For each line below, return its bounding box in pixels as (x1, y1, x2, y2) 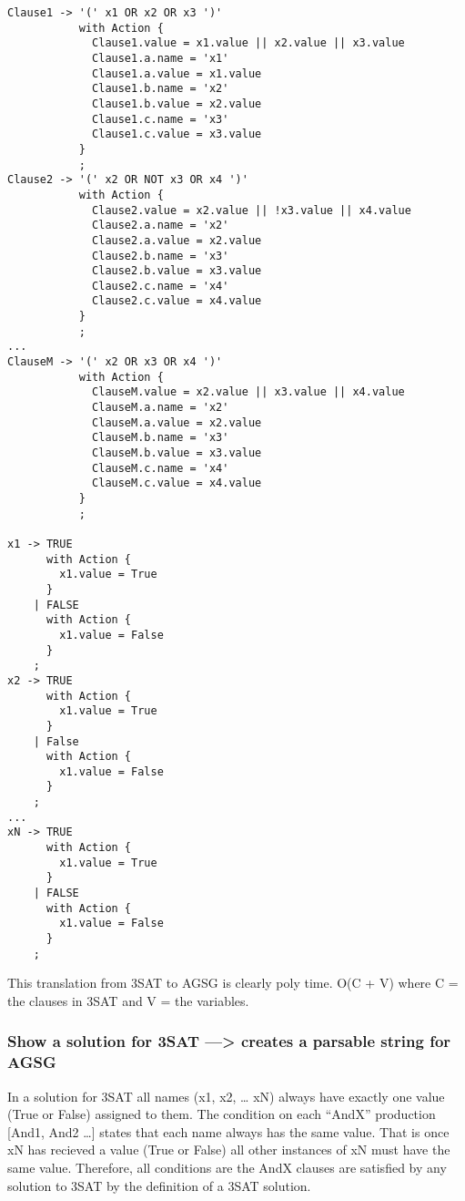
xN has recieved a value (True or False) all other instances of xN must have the (7, 1140, 450, 1159)
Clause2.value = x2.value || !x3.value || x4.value (92, 203, 411, 217)
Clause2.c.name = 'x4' (92, 279, 229, 293)
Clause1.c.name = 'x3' (92, 112, 229, 126)
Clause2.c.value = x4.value (92, 294, 262, 308)
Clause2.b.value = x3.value (92, 264, 262, 278)
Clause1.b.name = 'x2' (92, 82, 229, 96)
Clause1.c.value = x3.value (92, 128, 262, 141)
